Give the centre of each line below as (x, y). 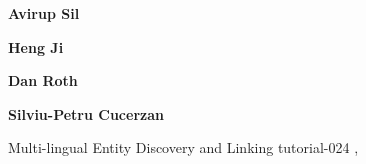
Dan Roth (43, 80)
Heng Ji (36, 46)
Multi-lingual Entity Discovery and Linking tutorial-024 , (183, 147)
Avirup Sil (44, 13)
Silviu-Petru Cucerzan (86, 113)
